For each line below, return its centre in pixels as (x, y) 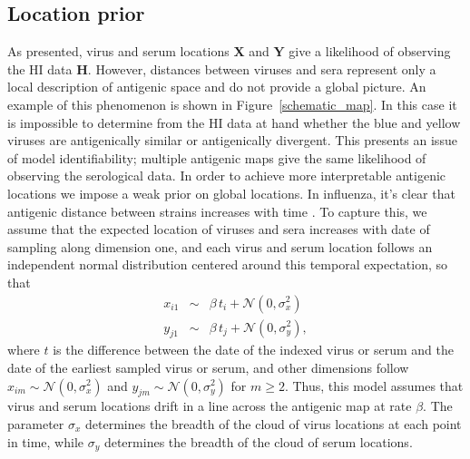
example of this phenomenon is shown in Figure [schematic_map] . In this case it (232, 104)
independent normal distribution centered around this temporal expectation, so (228, 264)
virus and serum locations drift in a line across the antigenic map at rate (210, 406)
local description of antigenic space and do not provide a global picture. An (217, 87)
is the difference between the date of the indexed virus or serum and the (253, 350)
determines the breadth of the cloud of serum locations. (258, 441)
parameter (36, 423)
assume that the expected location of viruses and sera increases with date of (219, 229)
